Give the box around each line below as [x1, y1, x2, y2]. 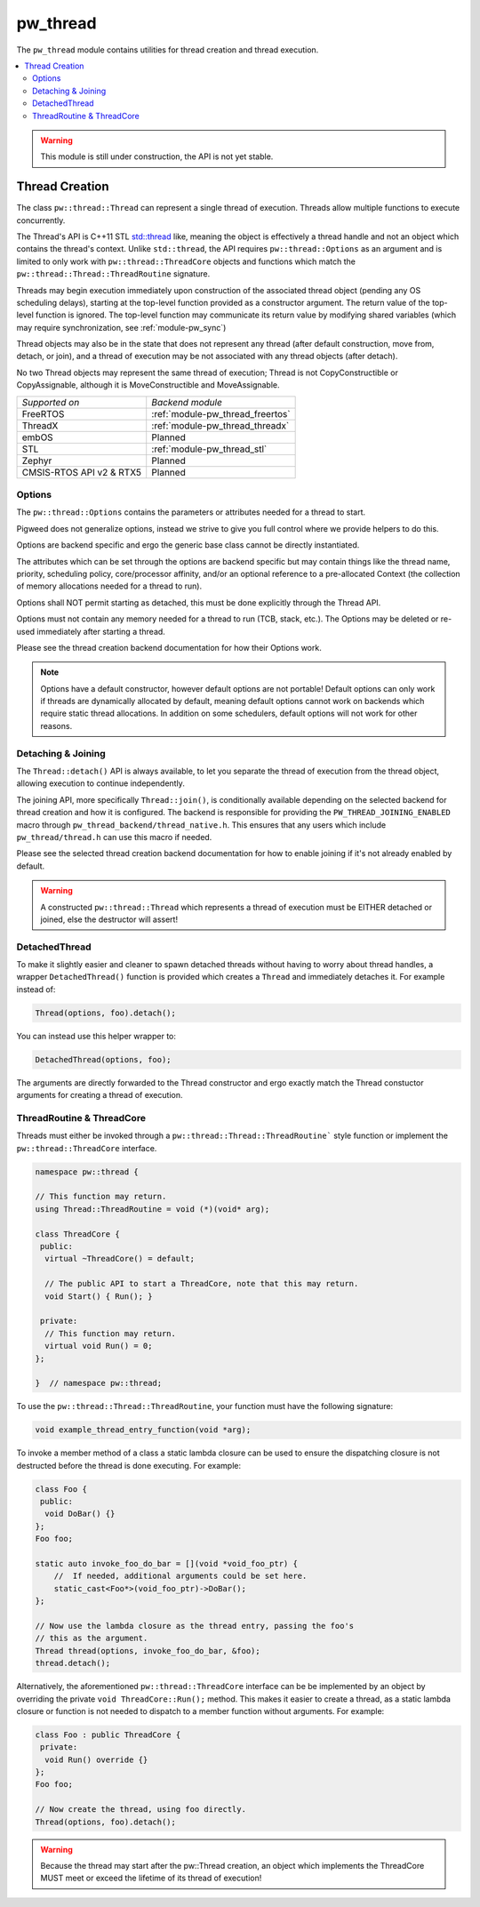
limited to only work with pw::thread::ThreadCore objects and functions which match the [16, 256, 356, 267]
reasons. [40, 720, 73, 731]
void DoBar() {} [44, 1509, 116, 1519]
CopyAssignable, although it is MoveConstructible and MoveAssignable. [16, 380, 280, 390]
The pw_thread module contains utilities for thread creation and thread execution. [16, 44, 319, 55]
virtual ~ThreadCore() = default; [44, 1254, 196, 1264]
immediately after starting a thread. [36, 626, 166, 637]
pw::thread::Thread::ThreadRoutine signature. [16, 268, 211, 279]
